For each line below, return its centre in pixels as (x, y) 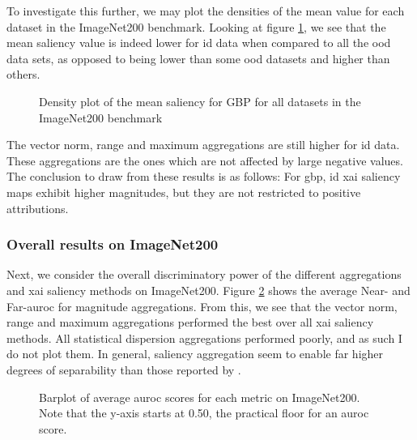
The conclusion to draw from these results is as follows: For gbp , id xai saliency (204, 176)
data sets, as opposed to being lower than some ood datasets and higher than (198, 58)
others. (23, 74)
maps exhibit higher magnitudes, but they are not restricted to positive (184, 192)
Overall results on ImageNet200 (113, 244)
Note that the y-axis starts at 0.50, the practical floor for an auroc (204, 413)
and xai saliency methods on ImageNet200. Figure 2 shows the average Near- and (208, 290)
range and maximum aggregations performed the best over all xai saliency (190, 322)
